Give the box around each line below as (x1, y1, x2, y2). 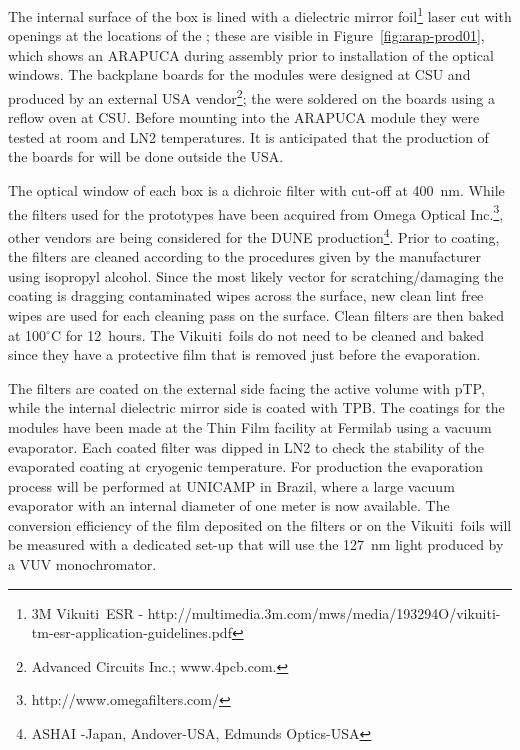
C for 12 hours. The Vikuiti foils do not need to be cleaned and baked (50, 324, 485, 345)
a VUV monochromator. (8, 554, 157, 575)
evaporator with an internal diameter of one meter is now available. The (8, 495, 450, 516)
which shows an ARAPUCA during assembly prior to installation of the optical (8, 44, 494, 65)
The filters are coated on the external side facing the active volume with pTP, (8, 377, 485, 398)
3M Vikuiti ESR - (31, 602, 144, 623)
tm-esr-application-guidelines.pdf (31, 622, 232, 643)
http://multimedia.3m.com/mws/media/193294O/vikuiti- (147, 602, 501, 623)
